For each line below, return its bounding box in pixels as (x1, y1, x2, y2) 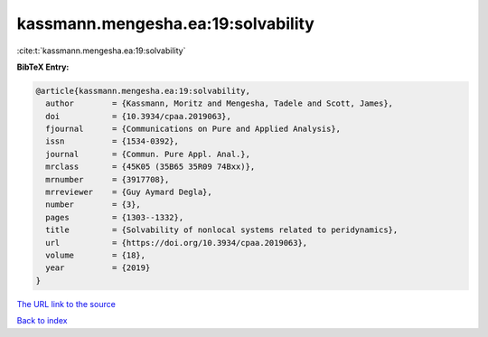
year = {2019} (45, 263, 151, 273)
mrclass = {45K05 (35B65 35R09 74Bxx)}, (45, 162, 256, 172)
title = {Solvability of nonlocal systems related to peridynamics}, (45, 225, 399, 235)
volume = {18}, (45, 250, 146, 260)
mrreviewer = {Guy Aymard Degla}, (45, 187, 212, 198)
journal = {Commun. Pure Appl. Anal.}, (45, 149, 250, 159)
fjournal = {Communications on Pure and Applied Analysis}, (45, 124, 342, 135)
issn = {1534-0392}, (45, 136, 180, 146)
